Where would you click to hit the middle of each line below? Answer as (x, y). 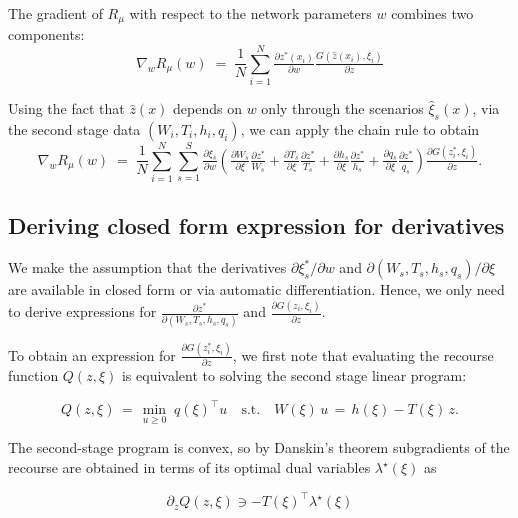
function (33, 375)
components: (46, 34)
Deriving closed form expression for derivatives (256, 225)
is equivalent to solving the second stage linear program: (294, 375)
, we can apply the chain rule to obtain (360, 128)
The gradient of (55, 13)
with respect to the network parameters (250, 13)
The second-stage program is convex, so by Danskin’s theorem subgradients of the (259, 447)
